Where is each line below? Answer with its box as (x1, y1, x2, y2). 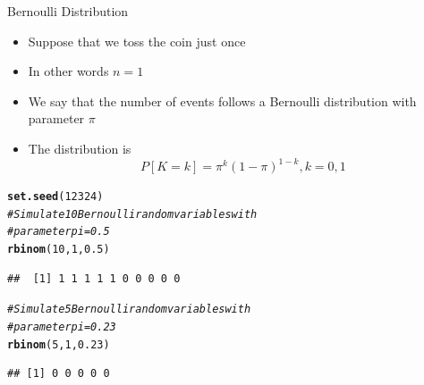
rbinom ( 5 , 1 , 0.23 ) (7, 338, 110, 351)
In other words (28, 62, 109, 80)
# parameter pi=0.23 (7, 320, 116, 333)
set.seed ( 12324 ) (7, 190, 104, 204)
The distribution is (28, 138, 131, 157)
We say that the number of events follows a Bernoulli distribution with (28, 91, 417, 110)
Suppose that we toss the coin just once (28, 31, 246, 50)
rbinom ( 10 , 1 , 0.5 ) (7, 243, 110, 256)
